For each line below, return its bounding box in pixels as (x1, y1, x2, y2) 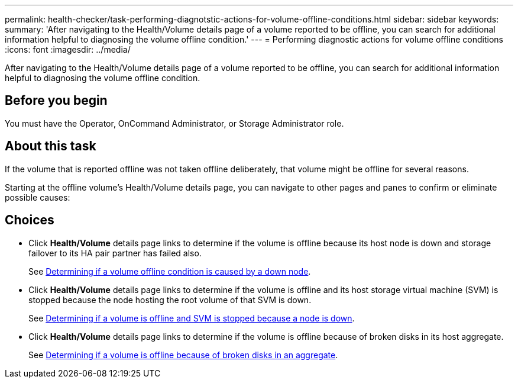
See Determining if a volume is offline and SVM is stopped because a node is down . (28, 313, 355, 323)
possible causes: (5, 192, 70, 202)
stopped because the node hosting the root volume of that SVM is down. (28, 294, 312, 305)
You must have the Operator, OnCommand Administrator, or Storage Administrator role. (5, 118, 344, 128)
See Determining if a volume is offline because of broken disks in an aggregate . (28, 349, 338, 360)
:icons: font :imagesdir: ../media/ (5, 44, 131, 54)
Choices (5, 213, 54, 228)
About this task (5, 139, 96, 154)
